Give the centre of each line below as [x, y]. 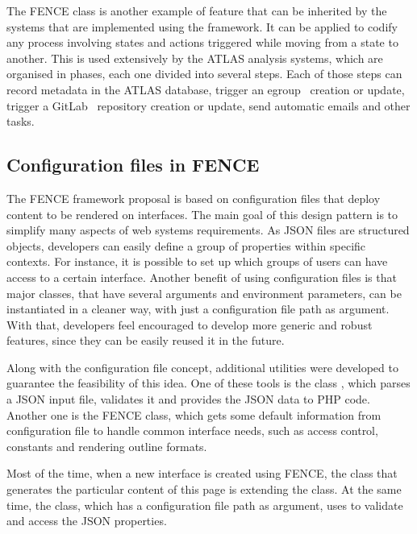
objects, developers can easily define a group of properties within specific [186, 245]
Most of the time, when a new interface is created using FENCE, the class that [202, 473]
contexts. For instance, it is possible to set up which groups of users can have [197, 261]
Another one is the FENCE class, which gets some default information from [194, 414]
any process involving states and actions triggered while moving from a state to [202, 42]
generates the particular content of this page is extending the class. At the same [204, 489]
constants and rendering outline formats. [107, 446]
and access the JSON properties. [87, 521]
